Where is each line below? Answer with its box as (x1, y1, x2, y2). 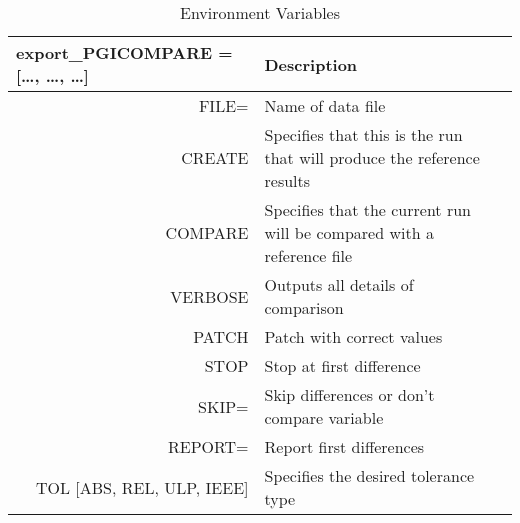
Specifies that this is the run (264, 123, 463, 146)
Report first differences (264, 435, 425, 458)
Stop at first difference (264, 354, 421, 377)
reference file (264, 244, 353, 267)
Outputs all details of (264, 273, 414, 296)
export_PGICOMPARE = (16, 41, 233, 64)
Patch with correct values (264, 325, 443, 348)
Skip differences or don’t (264, 383, 435, 406)
